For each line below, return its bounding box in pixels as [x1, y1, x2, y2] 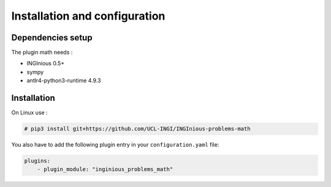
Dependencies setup [11, 32, 93, 43]
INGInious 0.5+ [26, 60, 65, 67]
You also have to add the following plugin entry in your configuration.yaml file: [11, 141, 219, 148]
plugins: [24, 158, 51, 164]
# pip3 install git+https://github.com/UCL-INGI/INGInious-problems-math [24, 125, 251, 133]
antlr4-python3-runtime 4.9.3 [26, 77, 101, 84]
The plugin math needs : [11, 49, 73, 56]
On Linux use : [11, 109, 48, 116]
